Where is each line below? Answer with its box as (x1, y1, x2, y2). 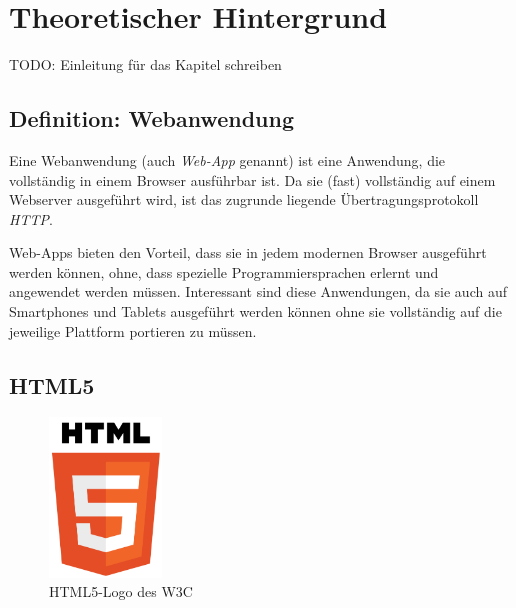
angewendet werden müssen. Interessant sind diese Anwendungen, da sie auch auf (9, 281, 507, 302)
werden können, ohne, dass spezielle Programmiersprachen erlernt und (9, 261, 439, 282)
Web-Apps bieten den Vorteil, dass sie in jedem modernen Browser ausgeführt (9, 242, 487, 263)
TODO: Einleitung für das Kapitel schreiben (9, 54, 282, 75)
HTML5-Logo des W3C (49, 581, 193, 602)
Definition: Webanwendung (9, 103, 294, 134)
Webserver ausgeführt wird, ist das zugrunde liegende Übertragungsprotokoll (9, 189, 479, 210)
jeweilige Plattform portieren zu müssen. (9, 320, 257, 341)
